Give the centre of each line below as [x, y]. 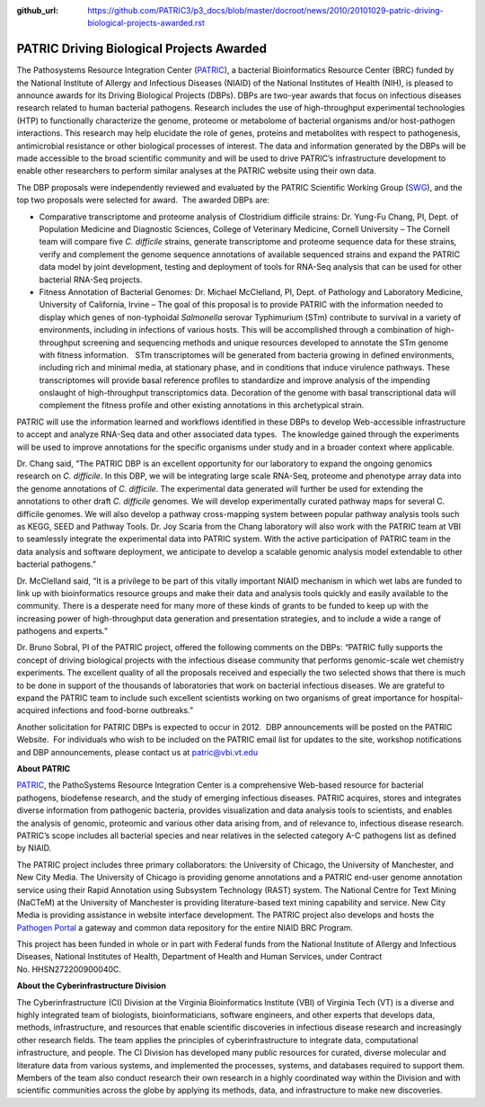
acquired [33, 710]
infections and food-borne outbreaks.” [122, 710]
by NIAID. [34, 848]
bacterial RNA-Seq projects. [91, 280]
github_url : [37, 10]
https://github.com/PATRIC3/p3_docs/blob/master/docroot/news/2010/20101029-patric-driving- [265, 10]
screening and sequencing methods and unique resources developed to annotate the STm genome [265, 343]
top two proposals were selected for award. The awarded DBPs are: [143, 200]
